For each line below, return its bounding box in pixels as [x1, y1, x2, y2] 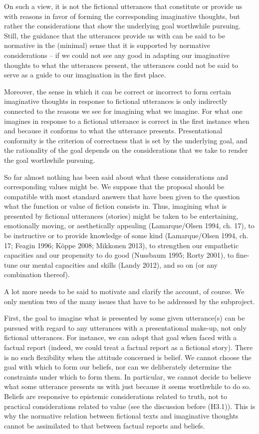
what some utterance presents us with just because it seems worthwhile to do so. [4, 381, 251, 392]
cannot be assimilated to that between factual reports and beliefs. [4, 420, 205, 431]
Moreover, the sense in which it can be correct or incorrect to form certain [4, 86, 232, 96]
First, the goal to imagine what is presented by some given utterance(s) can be [4, 313, 245, 323]
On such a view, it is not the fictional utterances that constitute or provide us [4, 1, 243, 11]
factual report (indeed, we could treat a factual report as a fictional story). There [4, 342, 253, 352]
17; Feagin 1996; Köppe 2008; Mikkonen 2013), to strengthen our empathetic [4, 240, 239, 250]
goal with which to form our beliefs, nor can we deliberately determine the [4, 362, 232, 372]
